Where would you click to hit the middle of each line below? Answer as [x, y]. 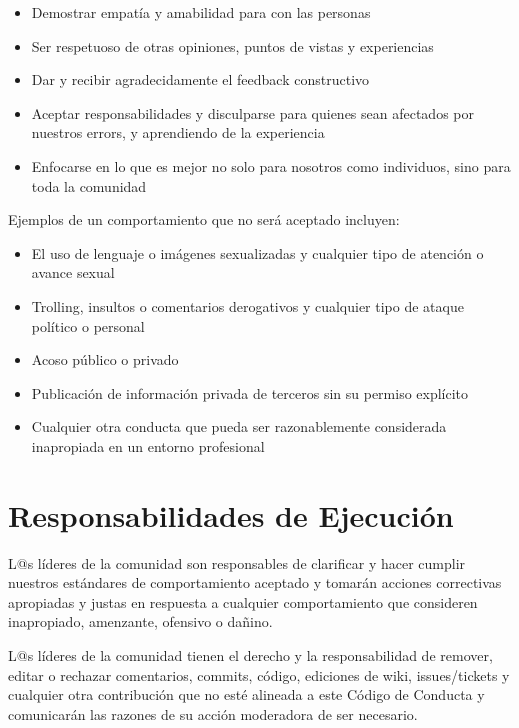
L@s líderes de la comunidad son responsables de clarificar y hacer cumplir [237, 562]
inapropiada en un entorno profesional [148, 445]
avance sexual [73, 272]
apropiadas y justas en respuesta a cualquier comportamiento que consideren [243, 601]
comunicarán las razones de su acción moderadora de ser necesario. [213, 713]
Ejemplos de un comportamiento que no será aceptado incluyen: [204, 219]
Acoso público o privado [105, 359]
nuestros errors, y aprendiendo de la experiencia [178, 132]
